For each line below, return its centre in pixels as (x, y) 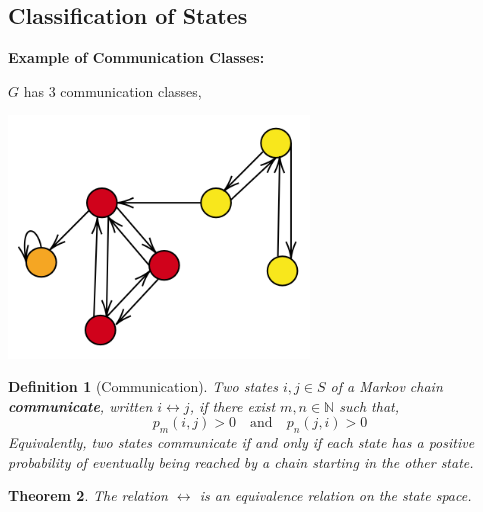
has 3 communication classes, (112, 90)
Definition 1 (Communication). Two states (143, 386)
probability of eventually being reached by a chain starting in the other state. (241, 461)
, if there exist (232, 405)
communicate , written (80, 405)
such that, (369, 405)
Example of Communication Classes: (136, 57)
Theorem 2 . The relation (88, 495)
